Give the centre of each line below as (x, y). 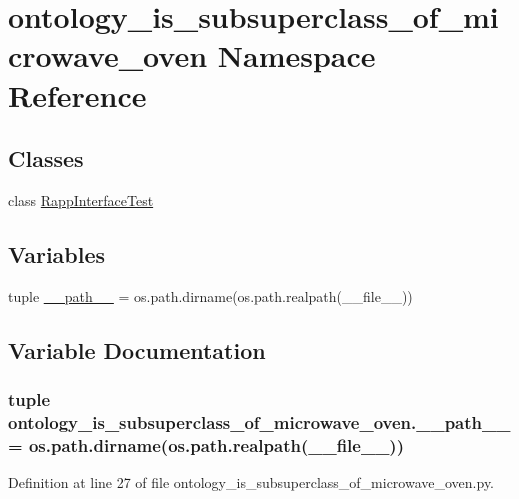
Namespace (296, 55)
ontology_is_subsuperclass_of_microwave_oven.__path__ (259, 421)
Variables (57, 253)
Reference (77, 94)
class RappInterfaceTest (81, 199)
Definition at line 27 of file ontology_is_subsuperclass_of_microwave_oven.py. (251, 482)
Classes (46, 158)
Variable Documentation (137, 349)
